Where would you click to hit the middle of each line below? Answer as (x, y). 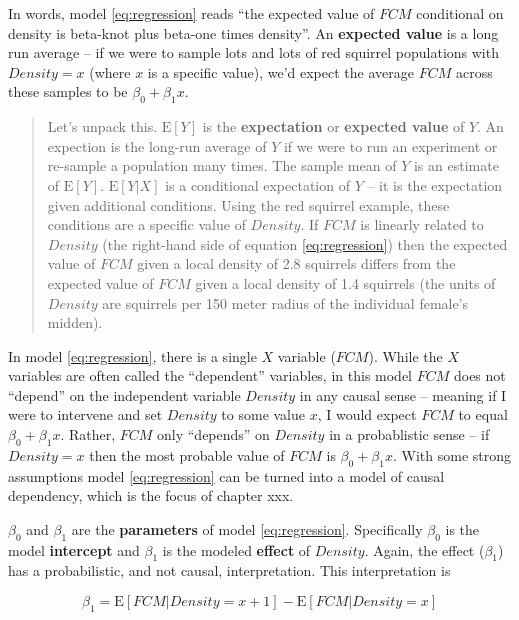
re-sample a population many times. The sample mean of (222, 165)
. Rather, (88, 434)
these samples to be (68, 91)
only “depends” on (213, 434)
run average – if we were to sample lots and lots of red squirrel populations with (253, 52)
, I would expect (367, 414)
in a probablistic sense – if (409, 434)
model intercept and (74, 549)
